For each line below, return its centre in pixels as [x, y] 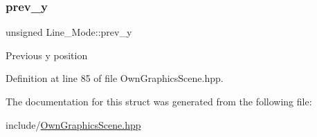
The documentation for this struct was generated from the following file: [159, 101]
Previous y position [47, 55]
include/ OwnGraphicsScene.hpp [73, 124]
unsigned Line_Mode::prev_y [69, 32]
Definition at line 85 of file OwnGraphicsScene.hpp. [115, 78]
